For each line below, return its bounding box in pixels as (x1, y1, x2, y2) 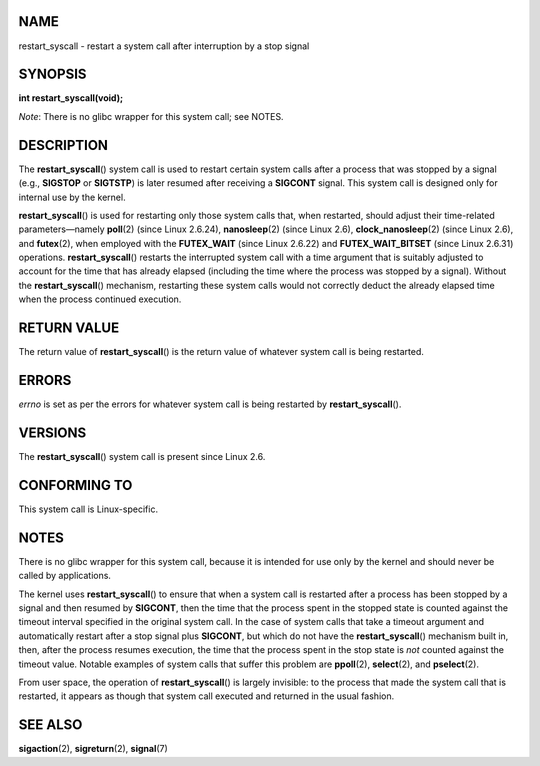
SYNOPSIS (18, 66, 87, 83)
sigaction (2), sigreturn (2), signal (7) (18, 743, 169, 755)
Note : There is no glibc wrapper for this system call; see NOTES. (18, 110, 284, 122)
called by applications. (18, 570, 112, 582)
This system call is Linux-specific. (18, 503, 159, 515)
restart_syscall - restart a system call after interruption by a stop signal (18, 40, 310, 52)
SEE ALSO (18, 716, 83, 734)
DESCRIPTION (18, 136, 109, 154)
